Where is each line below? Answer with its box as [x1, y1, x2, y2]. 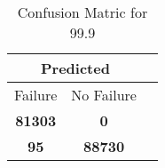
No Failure [71, 84, 137, 105]
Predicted [41, 58, 110, 78]
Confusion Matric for [17, 2, 148, 22]
